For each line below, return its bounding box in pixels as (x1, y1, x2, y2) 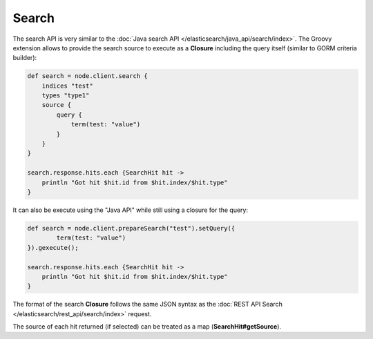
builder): (12, 54, 37, 62)
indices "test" (41, 81, 93, 90)
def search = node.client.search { (27, 72, 148, 80)
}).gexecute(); (27, 244, 79, 251)
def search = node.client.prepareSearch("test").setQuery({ (27, 224, 236, 232)
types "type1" (41, 92, 90, 99)
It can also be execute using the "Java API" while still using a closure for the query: (12, 206, 249, 214)
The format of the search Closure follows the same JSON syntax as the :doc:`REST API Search (12, 300, 283, 309)
